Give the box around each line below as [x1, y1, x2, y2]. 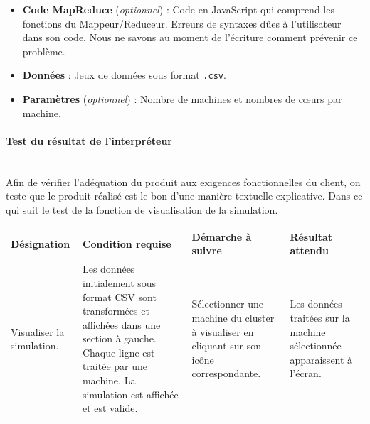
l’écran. [290, 366, 322, 381]
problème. [22, 43, 65, 58]
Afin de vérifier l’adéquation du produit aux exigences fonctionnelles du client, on [6, 174, 361, 189]
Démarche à [191, 229, 252, 244]
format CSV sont [82, 289, 157, 304]
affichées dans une [82, 317, 161, 332]
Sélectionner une [191, 296, 263, 311]
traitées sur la [290, 310, 350, 325]
